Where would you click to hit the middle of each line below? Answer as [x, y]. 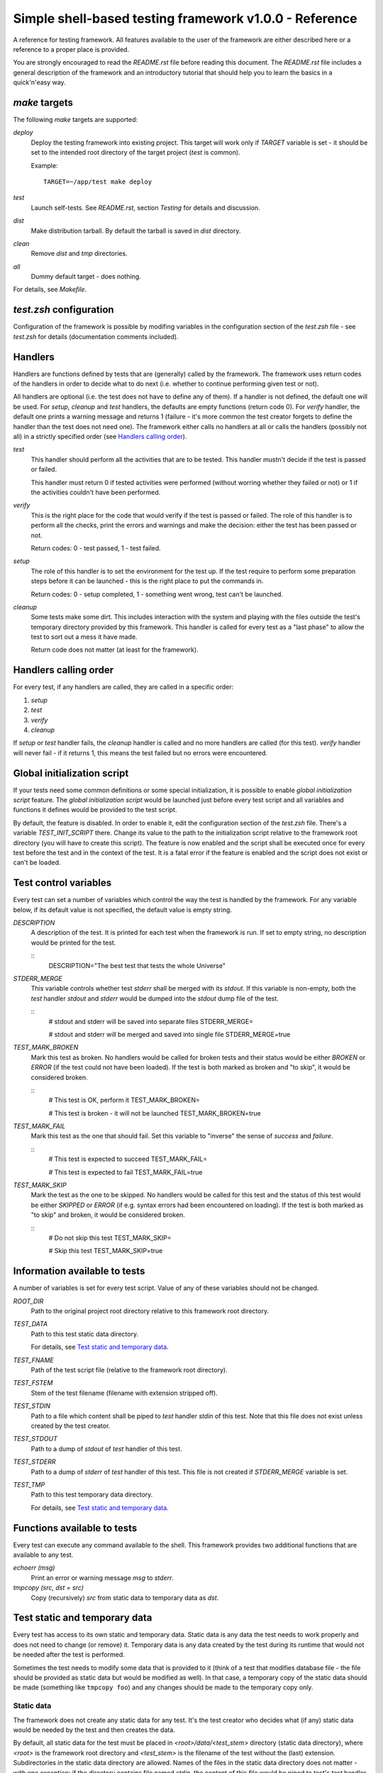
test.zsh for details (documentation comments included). [96, 336]
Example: [44, 165]
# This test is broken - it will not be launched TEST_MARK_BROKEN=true [155, 1113]
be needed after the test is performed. [69, 1655]
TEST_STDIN [32, 1406]
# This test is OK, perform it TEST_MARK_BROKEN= [124, 1100]
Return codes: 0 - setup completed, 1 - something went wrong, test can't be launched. [157, 594]
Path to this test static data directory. [84, 1334]
